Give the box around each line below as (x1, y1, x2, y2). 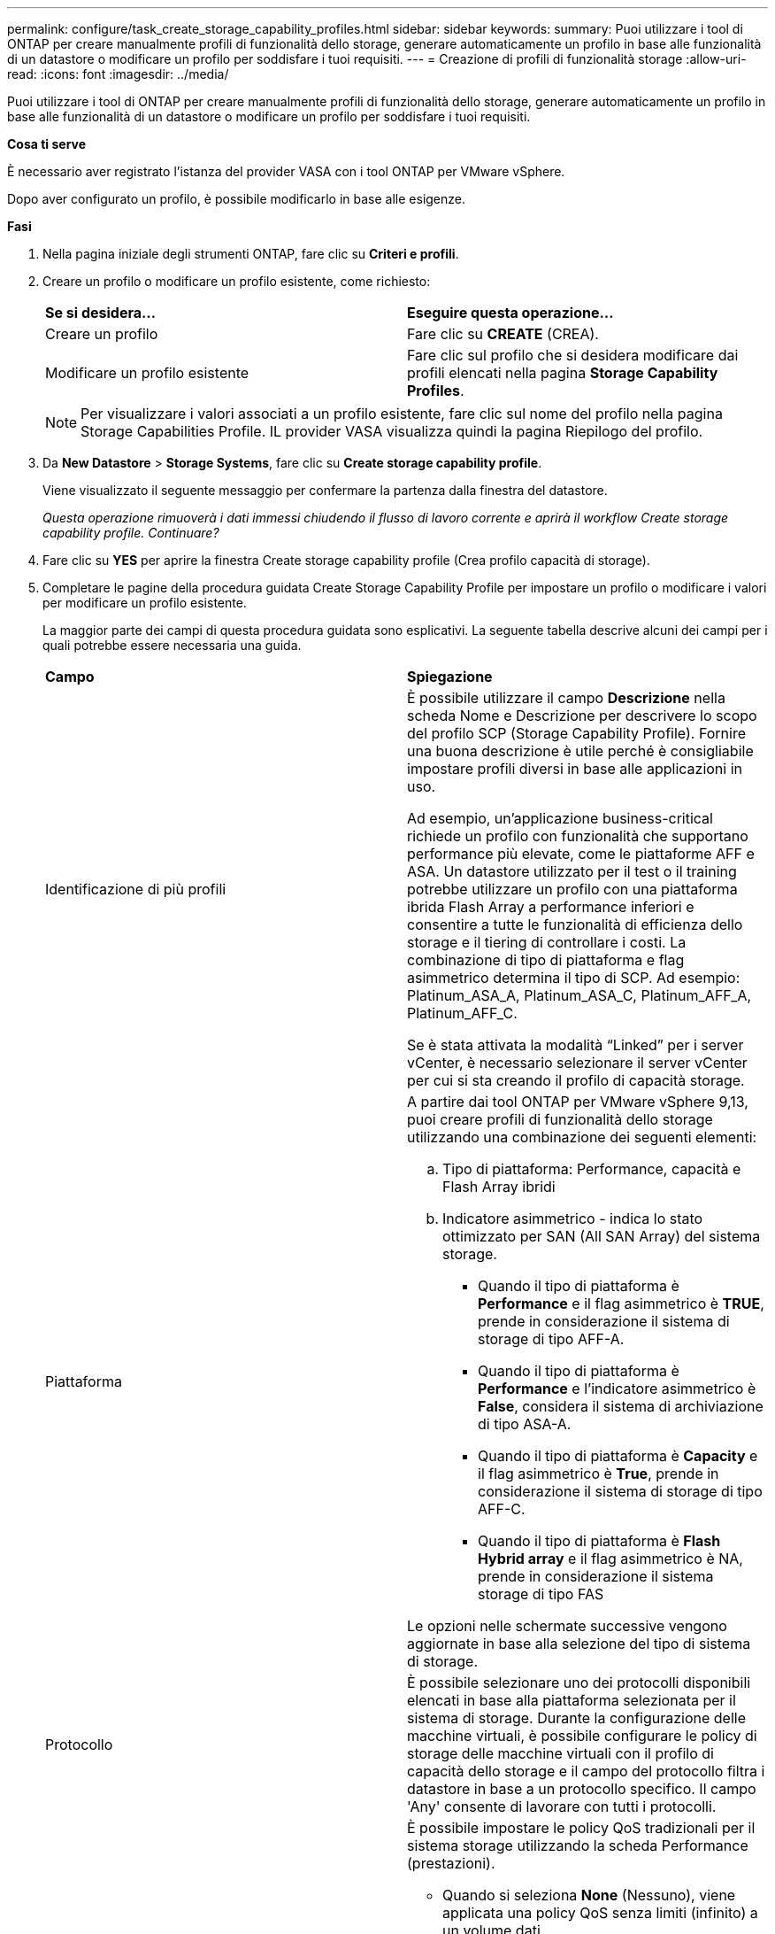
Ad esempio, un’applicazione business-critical (407, 809, 713, 827)
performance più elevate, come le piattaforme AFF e (407, 845, 755, 863)
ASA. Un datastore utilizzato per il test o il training (407, 863, 737, 880)
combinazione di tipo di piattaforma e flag (407, 951, 685, 969)
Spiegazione (407, 668, 493, 685)
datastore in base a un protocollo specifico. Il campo (407, 1780, 756, 1798)
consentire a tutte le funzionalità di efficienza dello (407, 916, 743, 933)
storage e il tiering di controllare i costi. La (407, 933, 687, 951)
